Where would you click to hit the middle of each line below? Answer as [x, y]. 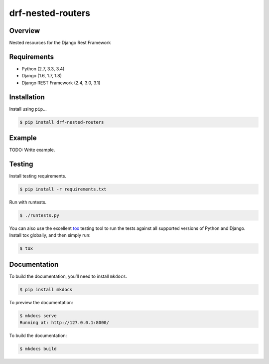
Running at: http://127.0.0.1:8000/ [65, 323]
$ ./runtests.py [40, 215]
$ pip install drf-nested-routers [62, 122]
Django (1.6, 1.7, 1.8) [42, 76]
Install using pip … [28, 109]
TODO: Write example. [32, 150]
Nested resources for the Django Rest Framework [60, 43]
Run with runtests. [28, 202]
